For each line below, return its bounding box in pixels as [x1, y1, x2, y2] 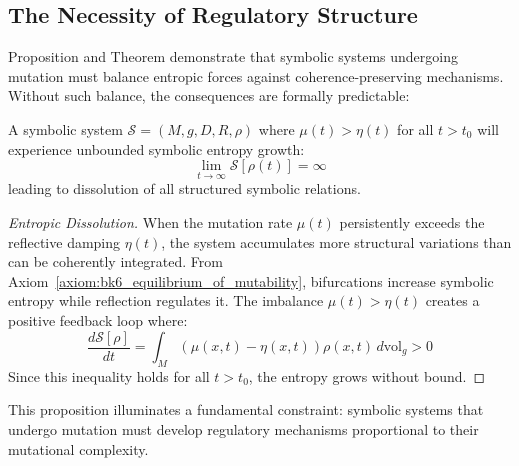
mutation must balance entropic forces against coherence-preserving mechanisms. [8, 65, 504, 86]
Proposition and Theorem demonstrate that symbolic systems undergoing [8, 46, 458, 67]
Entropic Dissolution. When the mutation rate [8, 211, 293, 232]
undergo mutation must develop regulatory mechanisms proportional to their [8, 419, 479, 439]
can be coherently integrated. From [8, 251, 223, 272]
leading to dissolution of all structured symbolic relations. [8, 178, 361, 199]
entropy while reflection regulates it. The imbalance [8, 290, 324, 311]
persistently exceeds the [339, 211, 485, 232]
